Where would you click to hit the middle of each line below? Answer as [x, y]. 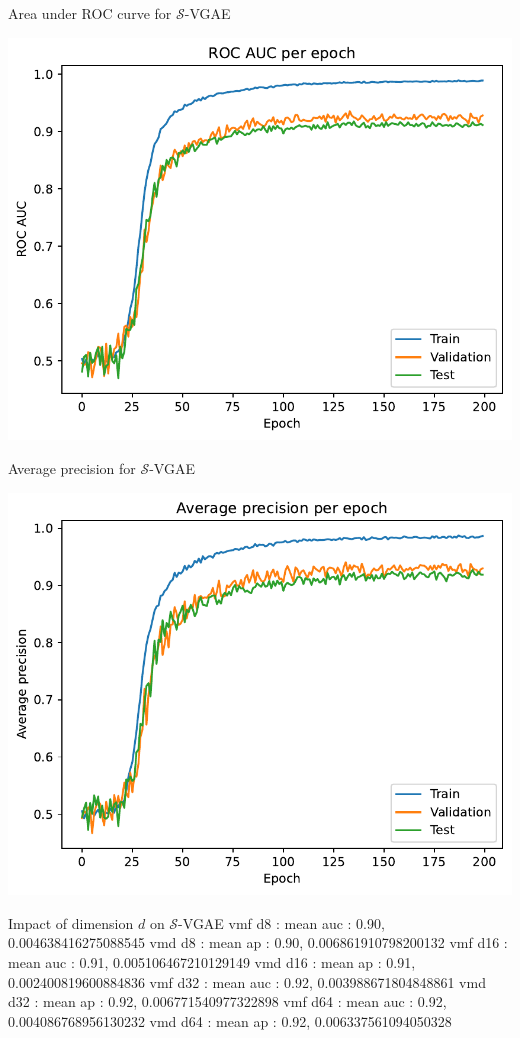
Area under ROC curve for [90, 13]
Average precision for [72, 467]
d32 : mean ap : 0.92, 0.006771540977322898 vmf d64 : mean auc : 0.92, [227, 1001]
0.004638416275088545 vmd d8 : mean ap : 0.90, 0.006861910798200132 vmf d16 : [258, 942]
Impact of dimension [71, 922]
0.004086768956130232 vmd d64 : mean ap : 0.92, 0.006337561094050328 [230, 1020]
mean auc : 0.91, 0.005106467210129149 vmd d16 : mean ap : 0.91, [212, 962]
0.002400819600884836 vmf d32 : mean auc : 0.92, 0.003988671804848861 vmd [247, 981]
